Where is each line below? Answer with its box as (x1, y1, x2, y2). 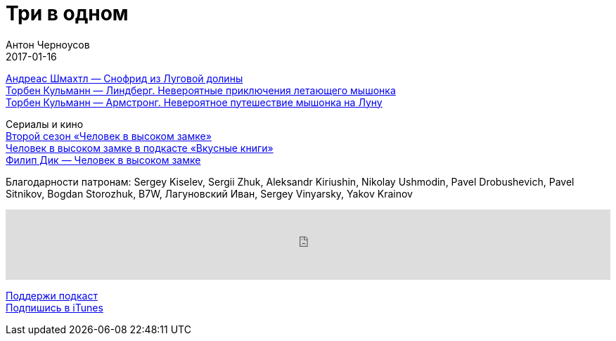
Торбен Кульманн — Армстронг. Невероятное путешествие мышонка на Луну (6, 96, 383, 108)
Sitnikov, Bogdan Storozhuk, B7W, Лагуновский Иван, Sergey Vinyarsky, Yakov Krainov (6, 187, 413, 200)
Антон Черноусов (6, 38, 90, 51)
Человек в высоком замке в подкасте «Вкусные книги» (6, 141, 274, 154)
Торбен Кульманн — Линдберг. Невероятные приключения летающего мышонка (6, 84, 396, 96)
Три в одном (6, 1, 129, 25)
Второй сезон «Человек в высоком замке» (6, 129, 212, 142)
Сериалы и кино (6, 117, 84, 130)
